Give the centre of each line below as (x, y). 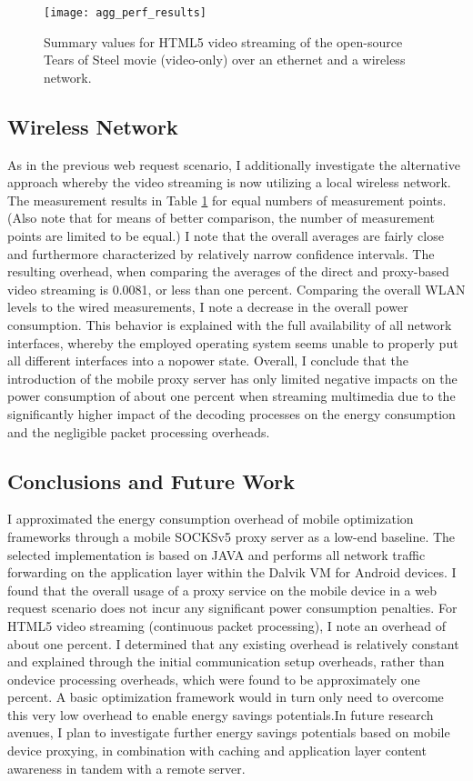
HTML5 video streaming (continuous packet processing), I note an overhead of (227, 625)
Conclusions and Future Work (151, 481)
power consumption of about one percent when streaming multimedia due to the (231, 396)
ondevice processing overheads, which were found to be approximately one (214, 679)
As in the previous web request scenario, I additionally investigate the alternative (234, 164)
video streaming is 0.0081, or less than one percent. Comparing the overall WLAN (236, 289)
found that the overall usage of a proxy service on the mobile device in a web (222, 590)
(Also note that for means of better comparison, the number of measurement (221, 218)
